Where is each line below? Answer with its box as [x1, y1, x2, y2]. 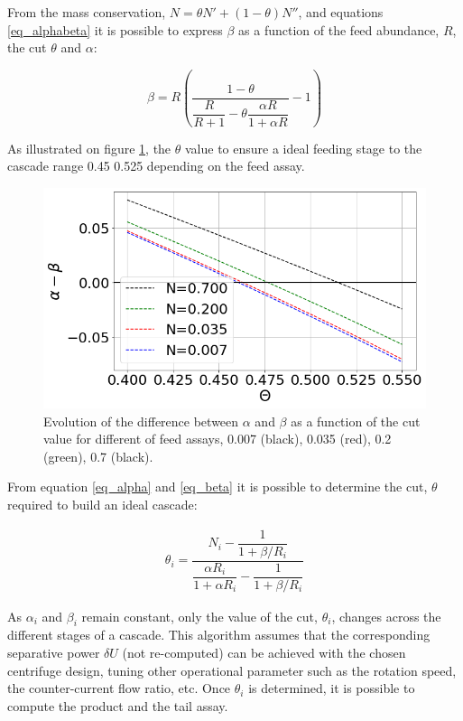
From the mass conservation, [7, 3, 166, 21]
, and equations [298, 3, 384, 21]
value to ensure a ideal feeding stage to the [184, 138, 422, 157]
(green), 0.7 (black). [43, 446, 153, 465]
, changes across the [331, 606, 441, 625]
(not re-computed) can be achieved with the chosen [122, 643, 406, 662]
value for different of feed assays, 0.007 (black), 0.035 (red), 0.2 [43, 429, 392, 448]
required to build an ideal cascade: [7, 495, 198, 514]
